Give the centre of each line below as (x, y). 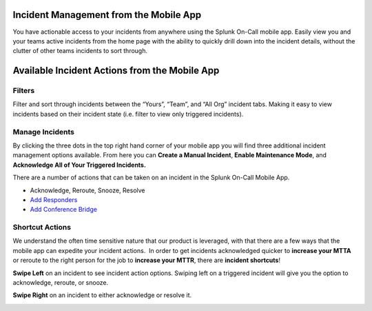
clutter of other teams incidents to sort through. (80, 51)
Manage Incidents (44, 132)
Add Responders (54, 199)
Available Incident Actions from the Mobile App (116, 71)
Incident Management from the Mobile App (107, 15)
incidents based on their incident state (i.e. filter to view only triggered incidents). (128, 114)
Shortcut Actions (42, 228)
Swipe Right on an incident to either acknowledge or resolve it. (102, 295)
